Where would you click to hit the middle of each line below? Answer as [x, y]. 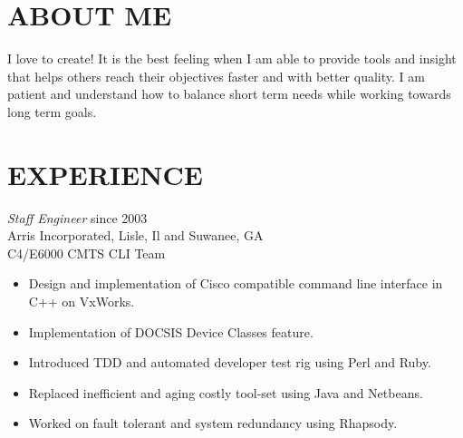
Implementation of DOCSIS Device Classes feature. [171, 331]
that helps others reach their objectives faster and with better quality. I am [216, 76]
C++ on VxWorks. [82, 301]
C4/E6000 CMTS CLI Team [87, 253]
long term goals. [52, 111]
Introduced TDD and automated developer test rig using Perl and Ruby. [230, 362]
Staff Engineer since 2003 [77, 217]
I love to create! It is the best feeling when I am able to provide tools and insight [232, 58]
